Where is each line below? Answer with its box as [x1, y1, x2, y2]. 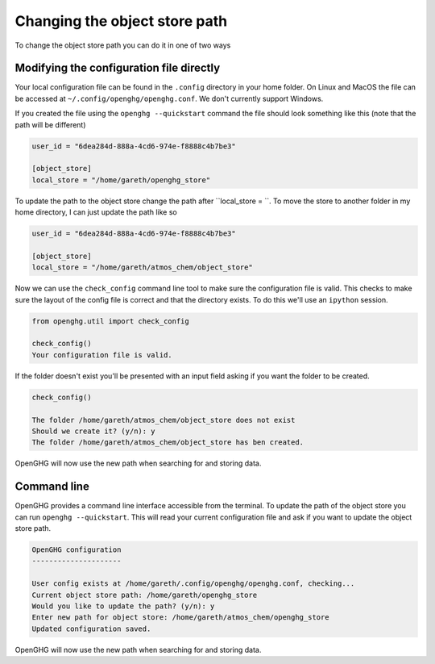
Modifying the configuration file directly [14, 61, 221, 75]
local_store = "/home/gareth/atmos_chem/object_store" [31, 263, 253, 272]
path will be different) [14, 119, 86, 129]
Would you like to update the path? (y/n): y [31, 601, 215, 611]
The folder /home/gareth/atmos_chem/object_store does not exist [31, 416, 296, 424]
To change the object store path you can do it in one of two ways [14, 40, 231, 50]
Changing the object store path [14, 12, 228, 30]
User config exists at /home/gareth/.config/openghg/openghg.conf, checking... [31, 579, 355, 588]
